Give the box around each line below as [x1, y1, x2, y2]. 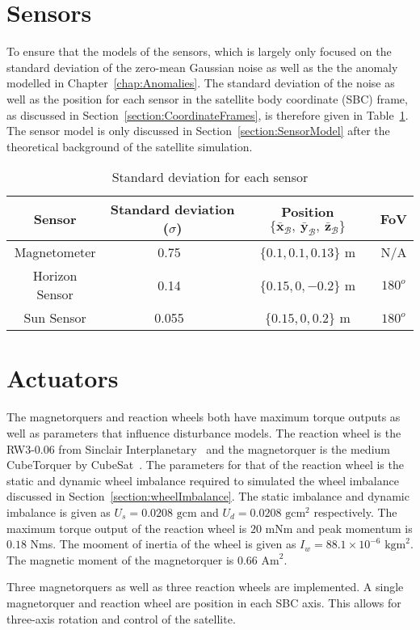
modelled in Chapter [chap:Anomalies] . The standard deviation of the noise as [6, 74, 395, 91]
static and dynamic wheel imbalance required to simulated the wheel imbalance [6, 471, 399, 488]
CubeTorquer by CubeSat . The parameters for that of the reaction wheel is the [6, 456, 404, 473]
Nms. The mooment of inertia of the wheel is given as [30, 535, 296, 552]
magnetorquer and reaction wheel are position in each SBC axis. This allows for [6, 594, 401, 611]
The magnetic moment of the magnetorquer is [6, 551, 234, 568]
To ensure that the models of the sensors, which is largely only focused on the [6, 43, 392, 60]
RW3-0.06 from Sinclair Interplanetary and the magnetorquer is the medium [6, 440, 390, 457]
